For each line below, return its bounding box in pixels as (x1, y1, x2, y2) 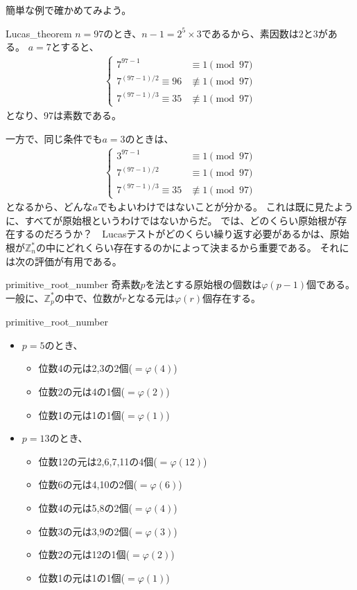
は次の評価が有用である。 (6, 253, 122, 268)
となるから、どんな (6, 199, 93, 214)
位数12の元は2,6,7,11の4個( (38, 454, 157, 468)
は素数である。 (53, 107, 121, 122)
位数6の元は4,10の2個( (38, 477, 137, 492)
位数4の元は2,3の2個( (38, 361, 132, 375)
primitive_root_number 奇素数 (6, 277, 141, 292)
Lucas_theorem (6, 26, 72, 40)
